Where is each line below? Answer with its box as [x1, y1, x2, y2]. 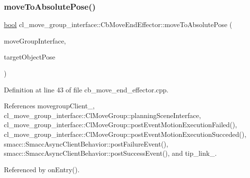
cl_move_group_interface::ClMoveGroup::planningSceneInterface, [4, 110, 201, 120]
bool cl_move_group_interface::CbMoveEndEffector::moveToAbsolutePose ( [4, 19, 233, 30]
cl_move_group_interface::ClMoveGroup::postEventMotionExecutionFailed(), [4, 119, 237, 130]
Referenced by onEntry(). [4, 164, 80, 174]
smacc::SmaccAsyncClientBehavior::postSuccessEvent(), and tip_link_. [4, 148, 217, 158]
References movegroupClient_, [4, 101, 95, 111]
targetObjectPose [4, 52, 55, 62]
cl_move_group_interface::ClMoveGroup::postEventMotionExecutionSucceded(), [4, 129, 247, 139]
